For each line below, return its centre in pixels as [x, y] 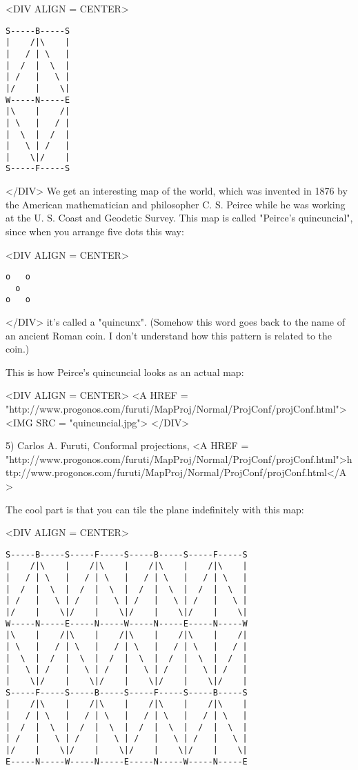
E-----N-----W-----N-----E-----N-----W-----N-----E [127, 761]
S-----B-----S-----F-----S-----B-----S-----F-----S [127, 554]
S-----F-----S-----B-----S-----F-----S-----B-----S [127, 692]
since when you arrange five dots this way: [95, 231]
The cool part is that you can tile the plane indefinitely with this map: [155, 509]
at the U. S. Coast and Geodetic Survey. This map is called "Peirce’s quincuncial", [179, 218]
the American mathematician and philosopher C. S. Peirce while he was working [176, 204]
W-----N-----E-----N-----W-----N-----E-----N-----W [127, 623]
